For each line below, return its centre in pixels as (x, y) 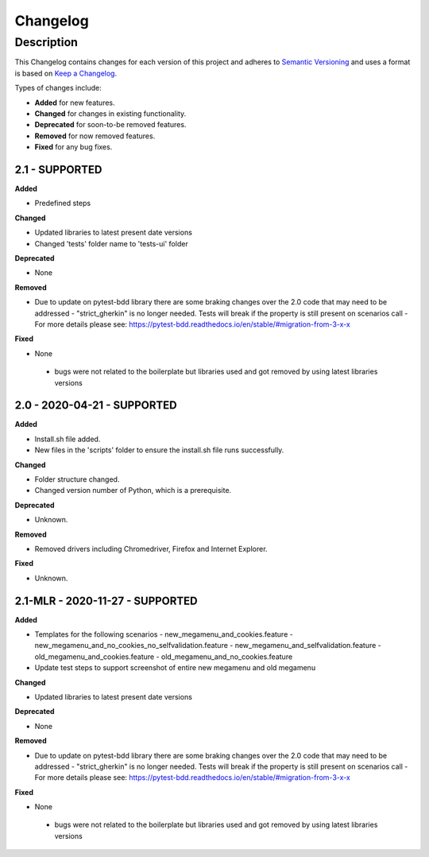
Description (46, 42)
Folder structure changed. (77, 479)
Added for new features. (75, 103)
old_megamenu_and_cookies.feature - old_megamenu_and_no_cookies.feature (164, 657)
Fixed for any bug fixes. (73, 147)
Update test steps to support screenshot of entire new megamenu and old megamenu (175, 668)
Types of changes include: (58, 88)
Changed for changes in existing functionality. (110, 113)
